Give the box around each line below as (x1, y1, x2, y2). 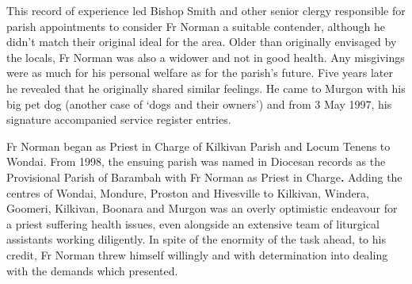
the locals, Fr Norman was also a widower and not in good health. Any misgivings (6, 48, 405, 65)
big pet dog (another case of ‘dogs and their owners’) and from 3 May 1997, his (6, 95, 392, 112)
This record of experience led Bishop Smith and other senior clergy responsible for (6, 2, 406, 18)
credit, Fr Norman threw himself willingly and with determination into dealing (6, 246, 388, 263)
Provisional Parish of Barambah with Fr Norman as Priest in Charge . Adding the (6, 168, 402, 185)
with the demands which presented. (6, 262, 178, 278)
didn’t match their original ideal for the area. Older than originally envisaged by (6, 33, 397, 50)
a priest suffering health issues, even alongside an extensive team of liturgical (6, 215, 380, 232)
